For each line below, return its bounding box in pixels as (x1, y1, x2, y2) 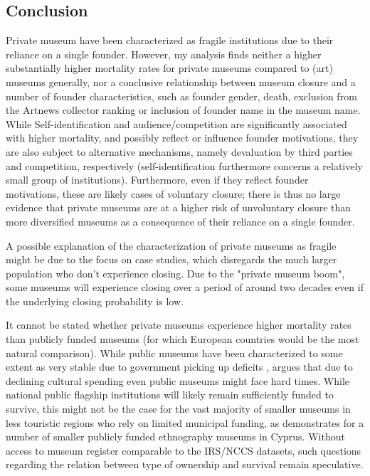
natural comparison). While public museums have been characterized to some (6, 345, 343, 360)
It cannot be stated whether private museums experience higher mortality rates (6, 317, 351, 332)
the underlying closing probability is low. (6, 293, 184, 308)
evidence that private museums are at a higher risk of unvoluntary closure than (6, 200, 351, 215)
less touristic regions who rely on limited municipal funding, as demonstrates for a (6, 415, 364, 430)
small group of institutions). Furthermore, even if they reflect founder (6, 172, 309, 187)
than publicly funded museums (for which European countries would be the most (6, 332, 359, 347)
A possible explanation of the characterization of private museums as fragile (6, 238, 337, 253)
